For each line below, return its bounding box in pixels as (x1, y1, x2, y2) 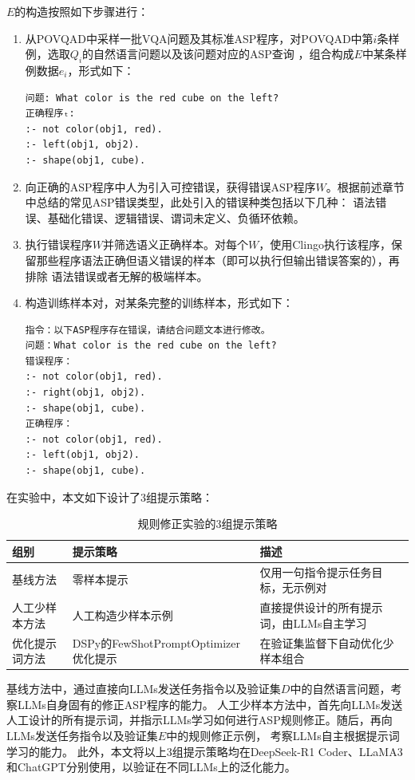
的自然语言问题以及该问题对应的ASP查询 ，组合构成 (82, 45, 354, 62)
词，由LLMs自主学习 (259, 614, 367, 631)
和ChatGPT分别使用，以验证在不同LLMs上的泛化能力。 (6, 758, 296, 775)
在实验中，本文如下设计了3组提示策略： (6, 488, 213, 505)
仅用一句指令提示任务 (259, 563, 372, 580)
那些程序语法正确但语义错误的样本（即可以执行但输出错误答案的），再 (36, 251, 400, 268)
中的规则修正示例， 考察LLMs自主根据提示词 (166, 727, 400, 744)
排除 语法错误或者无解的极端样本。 (25, 267, 208, 284)
